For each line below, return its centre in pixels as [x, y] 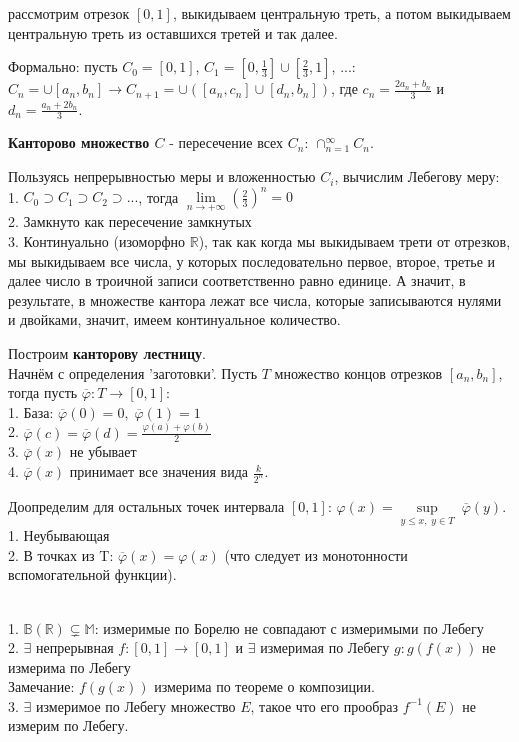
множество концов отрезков [358, 372]
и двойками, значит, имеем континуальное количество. [174, 319]
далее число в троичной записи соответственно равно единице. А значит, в [237, 280]
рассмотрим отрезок [69, 13]
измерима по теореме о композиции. [264, 686]
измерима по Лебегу [69, 666]
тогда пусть [43, 392]
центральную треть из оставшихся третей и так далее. [173, 32]
